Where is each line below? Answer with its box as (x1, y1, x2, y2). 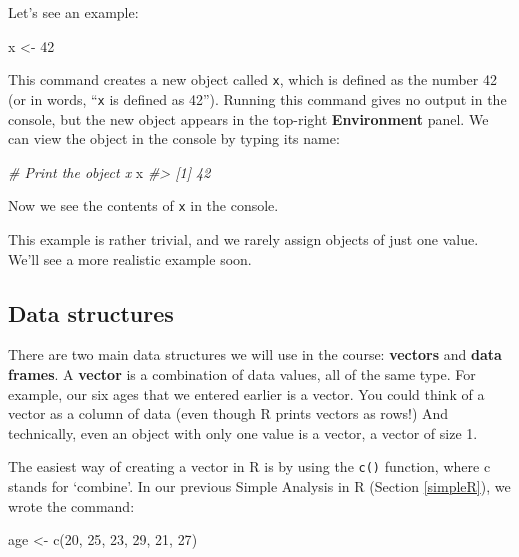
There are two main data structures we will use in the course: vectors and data (8, 344, 502, 365)
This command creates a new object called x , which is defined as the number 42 (8, 69, 497, 90)
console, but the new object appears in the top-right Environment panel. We (8, 108, 489, 129)
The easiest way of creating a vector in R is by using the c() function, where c (8, 456, 491, 477)
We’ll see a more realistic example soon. (8, 248, 252, 269)
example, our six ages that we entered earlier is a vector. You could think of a (8, 383, 485, 404)
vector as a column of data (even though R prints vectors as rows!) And (8, 403, 449, 424)
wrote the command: (8, 495, 135, 516)
